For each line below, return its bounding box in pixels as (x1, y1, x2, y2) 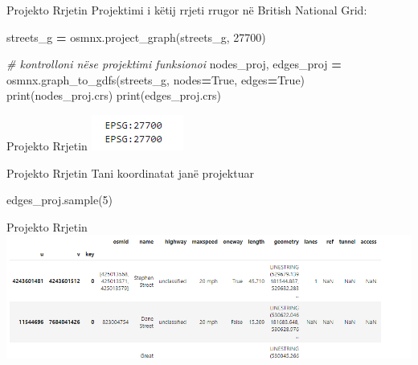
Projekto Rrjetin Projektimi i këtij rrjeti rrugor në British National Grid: (6, 2, 367, 18)
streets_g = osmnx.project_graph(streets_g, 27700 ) (6, 28, 266, 45)
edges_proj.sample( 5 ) (6, 191, 113, 208)
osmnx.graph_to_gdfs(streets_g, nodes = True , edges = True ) (6, 71, 305, 88)
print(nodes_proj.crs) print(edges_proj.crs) (6, 87, 221, 104)
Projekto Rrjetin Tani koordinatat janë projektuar (6, 164, 254, 181)
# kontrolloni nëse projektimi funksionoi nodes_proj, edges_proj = (6, 55, 342, 72)
